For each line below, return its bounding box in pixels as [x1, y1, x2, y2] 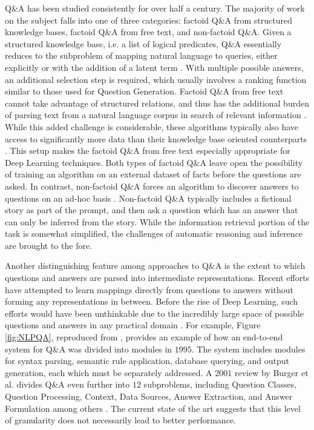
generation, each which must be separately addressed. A [5, 366, 212, 379]
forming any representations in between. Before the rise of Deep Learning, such [5, 295, 298, 308]
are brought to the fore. [5, 239, 93, 251]
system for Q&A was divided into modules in [5, 342, 172, 355]
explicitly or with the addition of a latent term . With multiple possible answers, [5, 61, 304, 73]
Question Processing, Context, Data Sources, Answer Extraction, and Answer [5, 390, 293, 402]
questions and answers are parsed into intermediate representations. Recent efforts [5, 271, 310, 284]
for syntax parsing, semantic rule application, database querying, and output [5, 354, 289, 367]
